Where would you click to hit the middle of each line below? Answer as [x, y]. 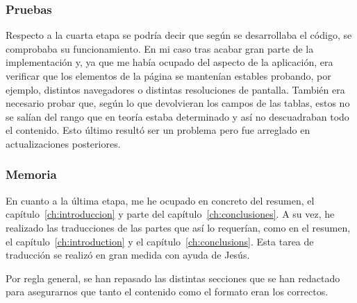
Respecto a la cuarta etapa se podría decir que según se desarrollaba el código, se [179, 35]
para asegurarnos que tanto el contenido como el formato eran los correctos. [167, 292]
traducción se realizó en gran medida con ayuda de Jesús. [128, 255]
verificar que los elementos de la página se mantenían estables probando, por [168, 76]
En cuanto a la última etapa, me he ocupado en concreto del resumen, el [160, 200]
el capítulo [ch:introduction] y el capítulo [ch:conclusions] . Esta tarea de [160, 241]
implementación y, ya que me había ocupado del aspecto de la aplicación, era [169, 62]
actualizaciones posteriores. [63, 143]
